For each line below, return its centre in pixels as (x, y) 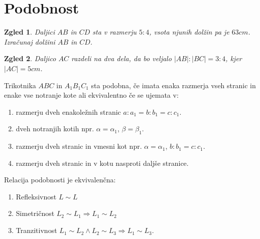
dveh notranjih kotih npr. (55, 129)
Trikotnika (20, 85)
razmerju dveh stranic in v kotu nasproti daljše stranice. (102, 163)
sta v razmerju (114, 32)
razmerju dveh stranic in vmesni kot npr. (79, 146)
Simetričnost (35, 213)
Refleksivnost (36, 196)
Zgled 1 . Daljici (30, 32)
